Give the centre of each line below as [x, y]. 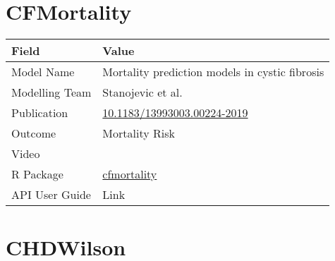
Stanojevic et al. [142, 92]
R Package [37, 174]
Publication [40, 113]
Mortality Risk [139, 133]
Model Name [43, 72]
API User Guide [51, 195]
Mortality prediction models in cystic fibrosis [213, 72]
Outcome [34, 133]
